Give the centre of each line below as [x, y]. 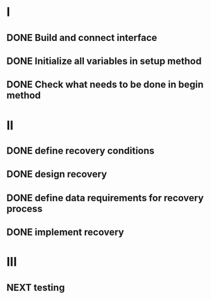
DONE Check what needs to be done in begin [105, 85]
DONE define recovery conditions [81, 151]
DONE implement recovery [65, 232]
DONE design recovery [57, 174]
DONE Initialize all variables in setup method [104, 61]
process [25, 209]
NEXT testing [36, 287]
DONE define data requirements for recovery [105, 198]
